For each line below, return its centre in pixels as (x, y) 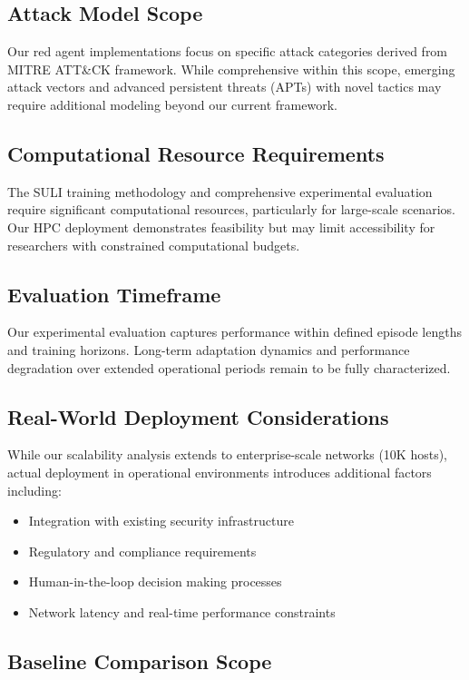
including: (34, 490)
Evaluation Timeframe (114, 294)
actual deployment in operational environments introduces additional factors (220, 472)
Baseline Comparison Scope (140, 660)
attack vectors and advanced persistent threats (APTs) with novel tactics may (225, 87)
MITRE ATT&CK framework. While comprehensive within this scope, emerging (231, 69)
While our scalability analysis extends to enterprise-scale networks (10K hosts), (227, 454)
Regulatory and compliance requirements (142, 551)
